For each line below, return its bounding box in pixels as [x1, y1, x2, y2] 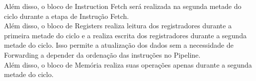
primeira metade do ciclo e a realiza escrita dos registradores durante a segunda [4, 30, 247, 40]
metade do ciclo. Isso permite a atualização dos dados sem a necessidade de [4, 40, 234, 50]
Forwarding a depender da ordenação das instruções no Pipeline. [4, 49, 201, 60]
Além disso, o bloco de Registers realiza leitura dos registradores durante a [4, 20, 232, 31]
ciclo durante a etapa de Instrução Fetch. [4, 10, 129, 21]
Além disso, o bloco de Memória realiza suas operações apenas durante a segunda [4, 59, 252, 70]
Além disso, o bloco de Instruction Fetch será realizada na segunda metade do [4, 1, 242, 11]
